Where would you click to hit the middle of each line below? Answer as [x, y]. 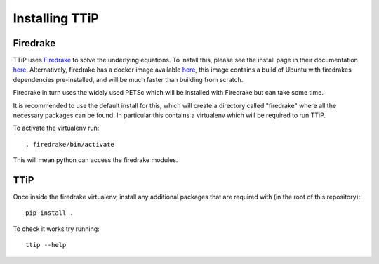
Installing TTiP [56, 18]
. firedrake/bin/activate [70, 144]
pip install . [49, 213]
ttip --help [46, 245]
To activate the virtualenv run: [56, 128]
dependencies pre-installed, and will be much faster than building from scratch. [128, 79]
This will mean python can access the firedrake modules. [95, 160]
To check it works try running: [56, 229]
